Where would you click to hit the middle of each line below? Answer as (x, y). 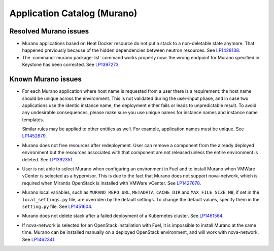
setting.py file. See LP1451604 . (57, 206)
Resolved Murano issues (49, 31)
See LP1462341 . (39, 239)
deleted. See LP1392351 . (48, 159)
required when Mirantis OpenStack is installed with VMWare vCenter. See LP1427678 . (112, 183)
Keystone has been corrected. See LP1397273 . (71, 65)
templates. (33, 120)
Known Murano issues (46, 79)
